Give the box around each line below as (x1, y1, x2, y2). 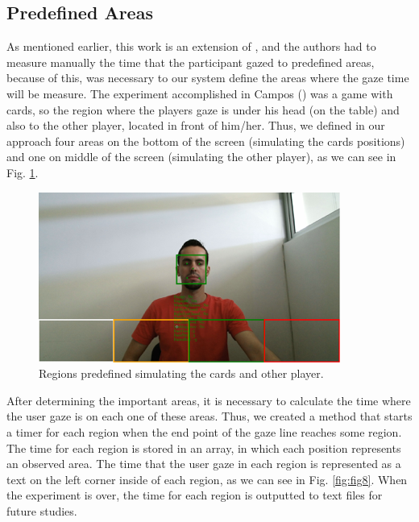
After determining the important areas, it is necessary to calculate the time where (6, 391, 411, 408)
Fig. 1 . (6, 164, 39, 180)
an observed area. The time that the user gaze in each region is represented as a (6, 455, 401, 472)
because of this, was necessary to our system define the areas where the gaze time (6, 69, 409, 86)
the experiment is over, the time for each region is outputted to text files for (6, 487, 383, 503)
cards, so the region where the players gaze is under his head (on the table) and (6, 101, 400, 118)
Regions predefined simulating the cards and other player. (39, 365, 324, 382)
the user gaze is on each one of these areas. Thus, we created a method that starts (6, 408, 413, 425)
